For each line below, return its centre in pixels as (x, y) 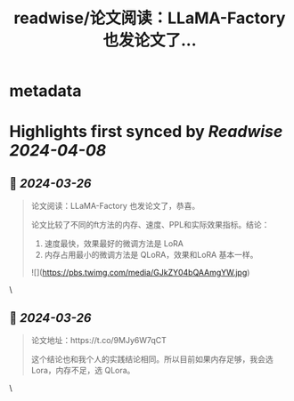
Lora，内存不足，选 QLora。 (83, 370)
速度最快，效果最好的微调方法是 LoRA (114, 244)
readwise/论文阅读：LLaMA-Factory (150, 18)
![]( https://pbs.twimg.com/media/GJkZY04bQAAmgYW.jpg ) (140, 273)
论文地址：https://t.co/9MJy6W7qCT (99, 340)
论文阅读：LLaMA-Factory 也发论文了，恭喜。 (115, 206)
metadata (45, 91)
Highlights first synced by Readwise (146, 132)
